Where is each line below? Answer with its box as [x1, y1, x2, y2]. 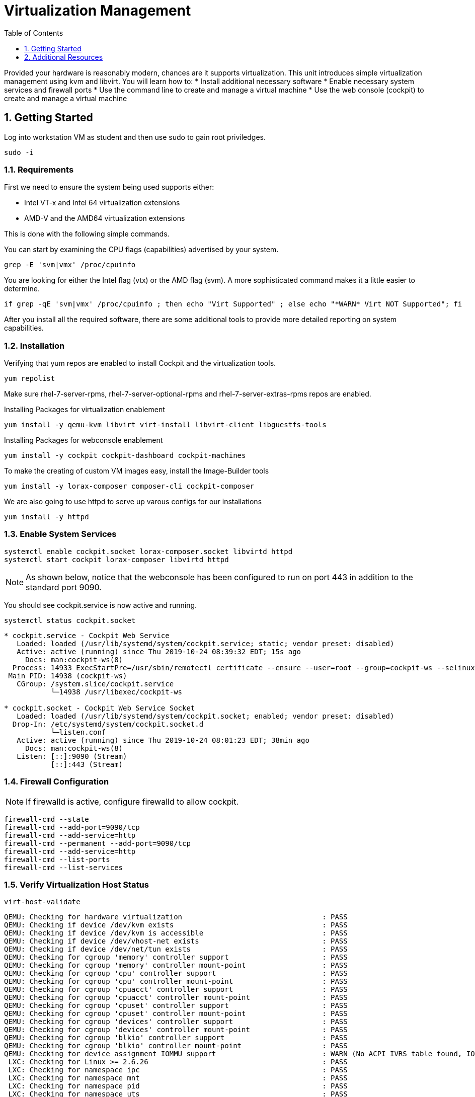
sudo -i [4, 148, 34, 156]
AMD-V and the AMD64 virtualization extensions [24, 214, 185, 223]
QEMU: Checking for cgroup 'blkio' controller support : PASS [4, 1034, 348, 1042]
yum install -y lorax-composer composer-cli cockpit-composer [4, 482, 255, 491]
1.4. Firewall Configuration [4, 776, 109, 787]
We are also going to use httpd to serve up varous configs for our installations [4, 497, 262, 506]
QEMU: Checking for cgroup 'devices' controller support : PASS [4, 1017, 348, 1026]
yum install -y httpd [4, 513, 89, 521]
